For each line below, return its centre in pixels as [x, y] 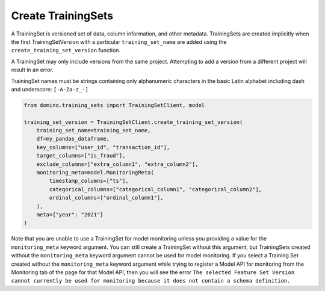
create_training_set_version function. [66, 51]
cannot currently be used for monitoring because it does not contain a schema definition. [151, 281]
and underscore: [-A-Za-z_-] [50, 89]
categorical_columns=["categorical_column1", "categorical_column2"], [155, 189]
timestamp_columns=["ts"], [89, 181]
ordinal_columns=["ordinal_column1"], [106, 198]
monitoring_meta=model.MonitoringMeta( [95, 172]
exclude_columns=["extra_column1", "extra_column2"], [117, 164]
